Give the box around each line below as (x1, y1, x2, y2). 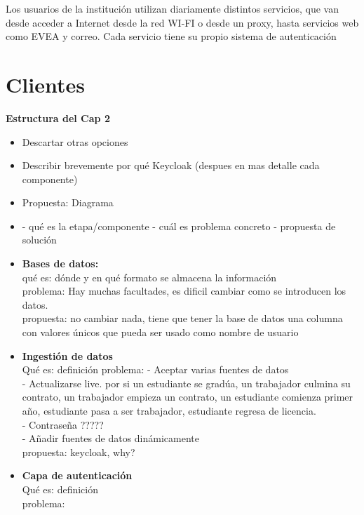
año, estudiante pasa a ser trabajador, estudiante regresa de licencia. (22, 403, 316, 417)
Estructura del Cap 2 (6, 110, 110, 125)
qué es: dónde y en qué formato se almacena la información (22, 269, 277, 284)
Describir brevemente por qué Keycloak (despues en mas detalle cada (22, 158, 320, 173)
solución (22, 232, 57, 247)
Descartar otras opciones (22, 134, 128, 149)
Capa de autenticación (22, 468, 133, 483)
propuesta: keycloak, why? (22, 444, 135, 459)
